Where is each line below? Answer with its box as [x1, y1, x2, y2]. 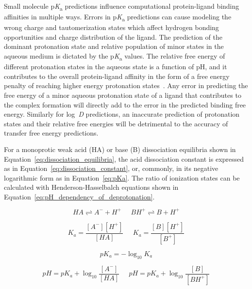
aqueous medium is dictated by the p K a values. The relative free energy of [4, 51, 225, 62]
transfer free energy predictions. [4, 128, 99, 138]
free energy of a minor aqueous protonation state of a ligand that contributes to [4, 90, 241, 100]
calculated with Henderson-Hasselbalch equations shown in [4, 182, 179, 192]
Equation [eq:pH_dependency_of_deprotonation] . [4, 191, 155, 201]
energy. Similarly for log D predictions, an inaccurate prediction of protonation [4, 109, 240, 119]
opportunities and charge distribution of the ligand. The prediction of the [4, 31, 222, 42]
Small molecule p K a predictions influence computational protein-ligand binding [4, 1, 239, 12]
